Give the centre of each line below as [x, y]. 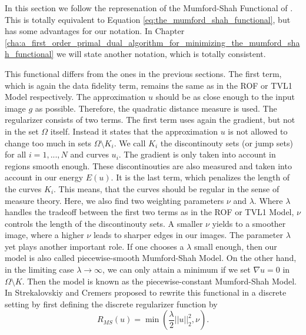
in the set [22, 131]
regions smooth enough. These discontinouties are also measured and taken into [148, 165]
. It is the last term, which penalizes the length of [200, 177]
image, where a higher [44, 235]
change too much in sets [48, 143]
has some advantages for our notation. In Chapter [95, 31]
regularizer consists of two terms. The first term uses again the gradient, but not [150, 120]
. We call [130, 143]
